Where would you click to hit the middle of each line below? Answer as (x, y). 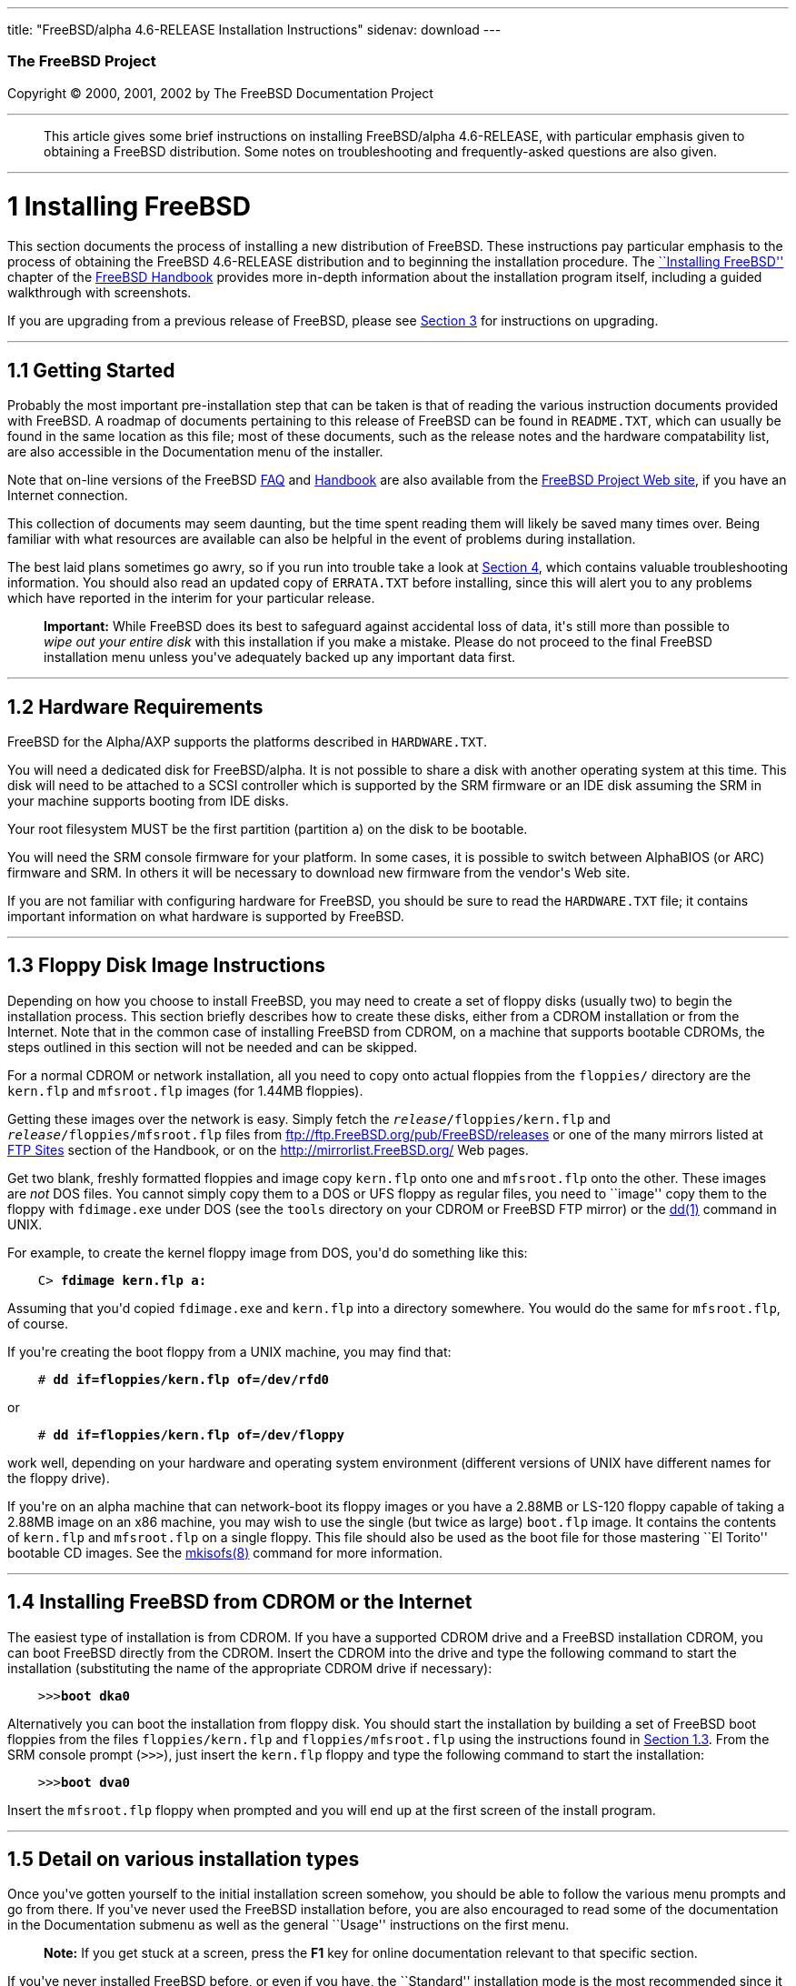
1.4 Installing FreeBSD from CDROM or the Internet (240, 1602)
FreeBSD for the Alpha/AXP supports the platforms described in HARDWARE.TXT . (247, 741)
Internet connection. (68, 496)
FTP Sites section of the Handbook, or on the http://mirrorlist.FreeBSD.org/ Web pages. (268, 1149)
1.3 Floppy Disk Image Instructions (166, 966)
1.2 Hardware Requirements (135, 707)
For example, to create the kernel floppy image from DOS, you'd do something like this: (268, 1252)
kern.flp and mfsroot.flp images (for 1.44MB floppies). (185, 1090)
